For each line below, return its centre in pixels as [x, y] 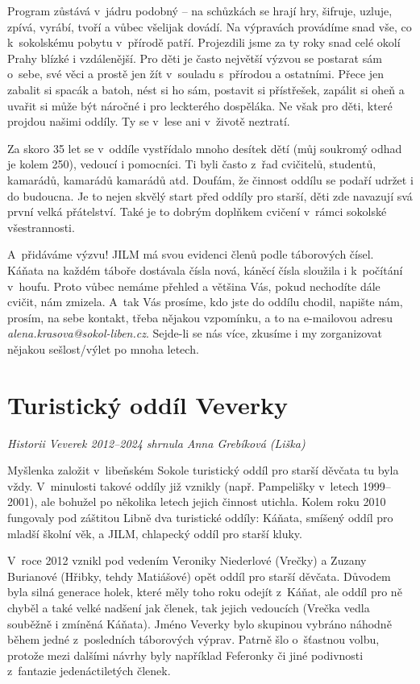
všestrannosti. [41, 227]
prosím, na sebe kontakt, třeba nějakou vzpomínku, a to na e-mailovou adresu [200, 317]
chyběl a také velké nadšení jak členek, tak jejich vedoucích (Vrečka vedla [189, 607]
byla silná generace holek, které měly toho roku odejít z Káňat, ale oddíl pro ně [205, 592]
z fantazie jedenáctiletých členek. [89, 671]
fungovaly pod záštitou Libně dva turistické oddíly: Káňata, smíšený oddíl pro [200, 517]
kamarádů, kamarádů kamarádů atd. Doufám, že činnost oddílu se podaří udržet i [210, 179]
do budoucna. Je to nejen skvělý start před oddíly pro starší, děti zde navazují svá [210, 195]
